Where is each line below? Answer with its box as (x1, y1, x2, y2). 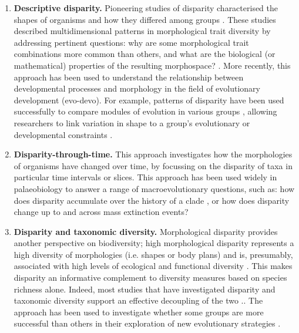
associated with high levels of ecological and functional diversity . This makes (14, 260, 293, 272)
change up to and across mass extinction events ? (14, 206, 189, 218)
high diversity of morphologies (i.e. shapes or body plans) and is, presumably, (14, 248, 293, 260)
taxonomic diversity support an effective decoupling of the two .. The (14, 294, 263, 307)
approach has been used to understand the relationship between (14, 70, 244, 83)
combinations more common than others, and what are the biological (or (14, 48, 276, 60)
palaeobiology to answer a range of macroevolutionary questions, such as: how (14, 182, 295, 194)
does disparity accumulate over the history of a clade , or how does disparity (14, 194, 290, 206)
